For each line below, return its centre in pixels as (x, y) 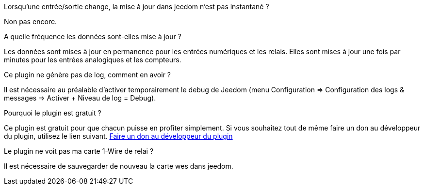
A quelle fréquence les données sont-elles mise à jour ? (93, 36)
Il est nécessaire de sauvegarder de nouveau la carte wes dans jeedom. (119, 166)
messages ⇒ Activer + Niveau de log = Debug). (80, 98)
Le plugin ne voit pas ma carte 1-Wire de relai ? (79, 151)
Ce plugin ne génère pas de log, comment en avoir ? (87, 75)
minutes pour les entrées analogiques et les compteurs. (93, 60)
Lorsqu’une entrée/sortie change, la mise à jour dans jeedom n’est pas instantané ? (137, 7)
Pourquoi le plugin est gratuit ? (53, 113)
